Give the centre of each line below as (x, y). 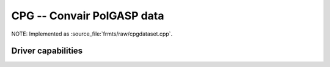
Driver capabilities (47, 51)
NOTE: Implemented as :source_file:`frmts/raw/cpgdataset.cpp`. (92, 34)
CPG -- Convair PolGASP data (88, 16)
